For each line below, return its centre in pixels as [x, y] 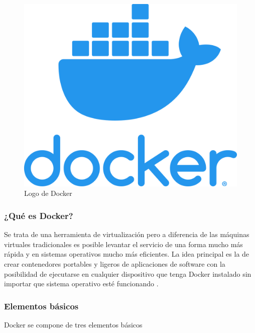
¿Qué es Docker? [39, 215]
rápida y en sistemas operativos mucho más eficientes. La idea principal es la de [127, 254]
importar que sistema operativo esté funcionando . [81, 284]
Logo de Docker [48, 193]
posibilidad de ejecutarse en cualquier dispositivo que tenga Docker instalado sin [128, 273]
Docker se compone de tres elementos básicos [73, 324]
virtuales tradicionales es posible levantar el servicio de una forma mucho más [123, 244]
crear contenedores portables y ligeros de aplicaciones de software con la [115, 263]
